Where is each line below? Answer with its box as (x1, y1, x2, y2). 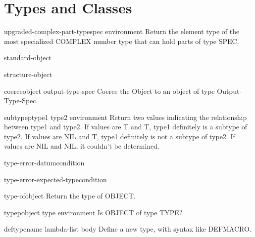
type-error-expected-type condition (4, 174, 107, 184)
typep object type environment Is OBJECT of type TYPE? (4, 207, 183, 217)
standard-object (4, 52, 51, 63)
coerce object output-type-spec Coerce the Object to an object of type (4, 85, 215, 96)
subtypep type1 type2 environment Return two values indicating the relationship (4, 112, 247, 122)
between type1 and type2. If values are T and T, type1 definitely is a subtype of (4, 121, 248, 132)
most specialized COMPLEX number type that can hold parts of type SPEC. (4, 36, 239, 46)
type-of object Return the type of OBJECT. (4, 191, 136, 201)
